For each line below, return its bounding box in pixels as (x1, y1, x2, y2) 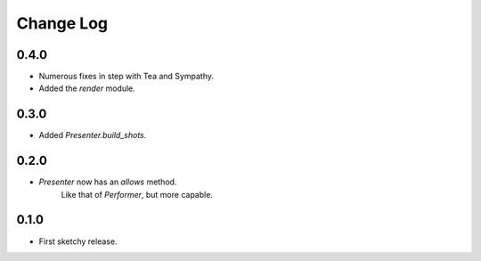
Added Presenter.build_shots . (38, 130, 147, 141)
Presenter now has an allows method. (38, 176, 177, 187)
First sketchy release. (38, 236, 118, 247)
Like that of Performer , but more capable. (61, 189, 214, 200)
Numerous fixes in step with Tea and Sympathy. (38, 71, 214, 82)
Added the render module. (38, 83, 135, 94)
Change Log (16, 13, 109, 33)
